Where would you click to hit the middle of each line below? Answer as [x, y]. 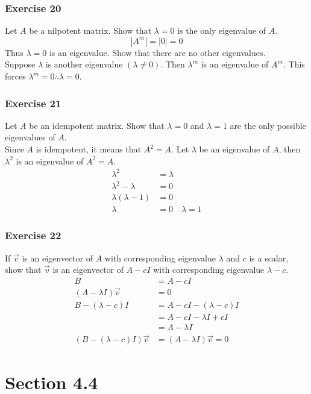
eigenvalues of [30, 137]
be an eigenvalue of [234, 149]
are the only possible [268, 125]
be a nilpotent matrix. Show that [90, 30]
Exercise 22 [33, 235]
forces [15, 76]
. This [294, 64]
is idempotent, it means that [89, 149]
